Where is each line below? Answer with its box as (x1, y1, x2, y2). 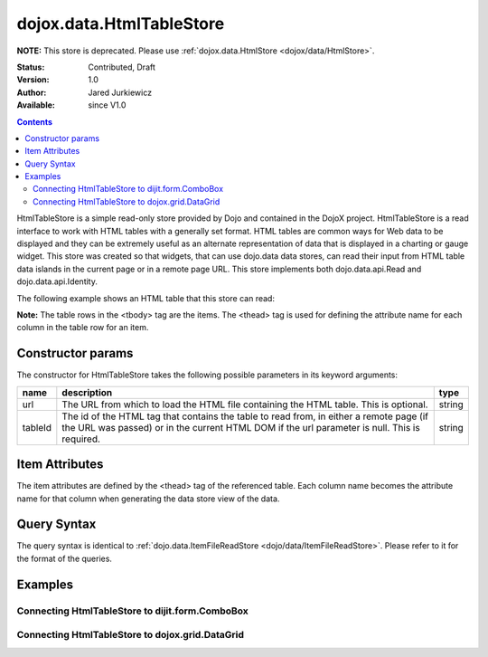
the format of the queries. (16, 553, 113, 564)
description (61, 386, 113, 398)
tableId (22, 421, 52, 433)
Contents (16, 116, 53, 127)
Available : (16, 100, 56, 110)
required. (61, 433, 101, 445)
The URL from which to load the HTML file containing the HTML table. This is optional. (61, 398, 428, 411)
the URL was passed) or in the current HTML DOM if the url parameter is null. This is (61, 421, 420, 433)
